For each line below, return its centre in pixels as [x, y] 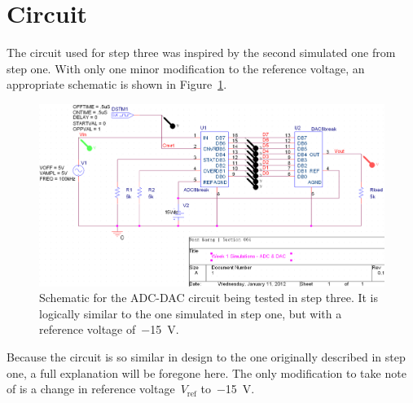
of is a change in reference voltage [91, 389]
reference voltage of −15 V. [109, 329]
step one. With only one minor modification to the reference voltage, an [186, 68]
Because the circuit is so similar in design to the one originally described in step [206, 357]
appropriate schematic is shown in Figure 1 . [117, 84]
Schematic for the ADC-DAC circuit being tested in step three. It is [209, 298]
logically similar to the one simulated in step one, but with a [191, 313]
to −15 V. [228, 389]
